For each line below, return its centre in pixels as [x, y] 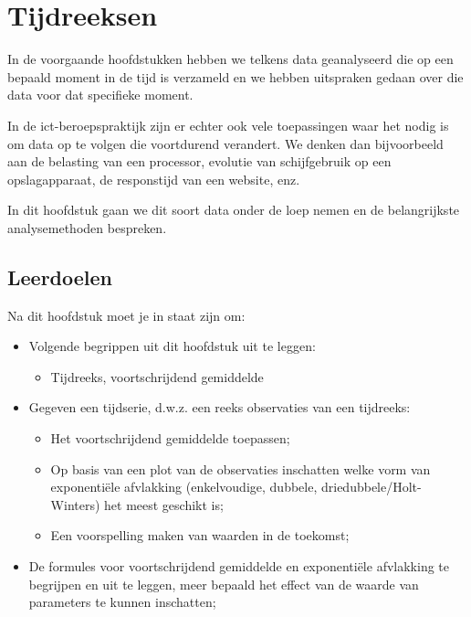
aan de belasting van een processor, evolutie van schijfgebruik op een [199, 161]
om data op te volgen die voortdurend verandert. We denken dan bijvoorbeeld [225, 143]
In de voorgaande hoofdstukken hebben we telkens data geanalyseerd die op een [230, 59]
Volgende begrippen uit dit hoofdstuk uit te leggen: [172, 346]
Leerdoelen [60, 277]
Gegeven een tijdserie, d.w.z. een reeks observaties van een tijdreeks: [220, 407]
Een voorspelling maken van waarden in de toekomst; [200, 535]
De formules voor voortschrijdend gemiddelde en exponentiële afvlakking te [239, 566]
